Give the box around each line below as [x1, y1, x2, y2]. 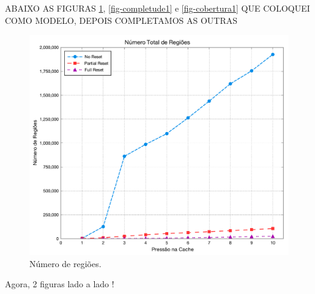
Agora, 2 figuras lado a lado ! [5, 277, 114, 290]
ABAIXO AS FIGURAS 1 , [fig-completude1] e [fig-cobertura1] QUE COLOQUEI [5, 2, 310, 14]
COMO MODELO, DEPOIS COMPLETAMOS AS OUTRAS [5, 13, 238, 26]
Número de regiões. [29, 257, 102, 270]
